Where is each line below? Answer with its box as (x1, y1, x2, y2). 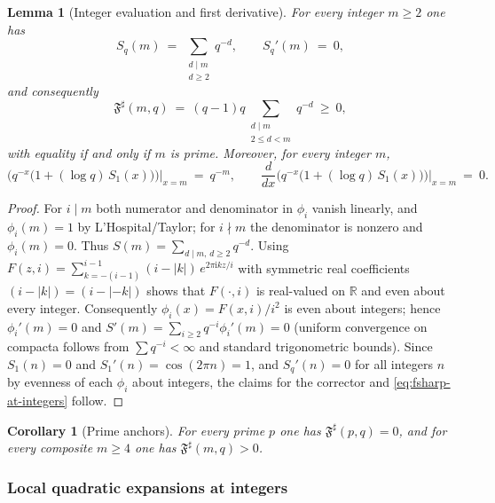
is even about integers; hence (284, 298, 441, 317)
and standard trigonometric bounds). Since (199, 337, 433, 356)
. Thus (73, 236, 109, 255)
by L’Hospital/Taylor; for (77, 217, 216, 236)
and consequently (7, 81, 98, 99)
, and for (398, 420, 447, 439)
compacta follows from (7, 337, 130, 356)
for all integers (354, 355, 434, 373)
